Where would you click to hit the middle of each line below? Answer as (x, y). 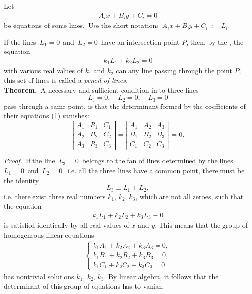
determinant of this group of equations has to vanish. (84, 286)
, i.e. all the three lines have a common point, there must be (153, 170)
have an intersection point (140, 41)
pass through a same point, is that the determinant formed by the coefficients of (125, 106)
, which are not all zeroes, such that (189, 196)
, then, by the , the (215, 41)
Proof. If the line (30, 161)
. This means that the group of (201, 225)
